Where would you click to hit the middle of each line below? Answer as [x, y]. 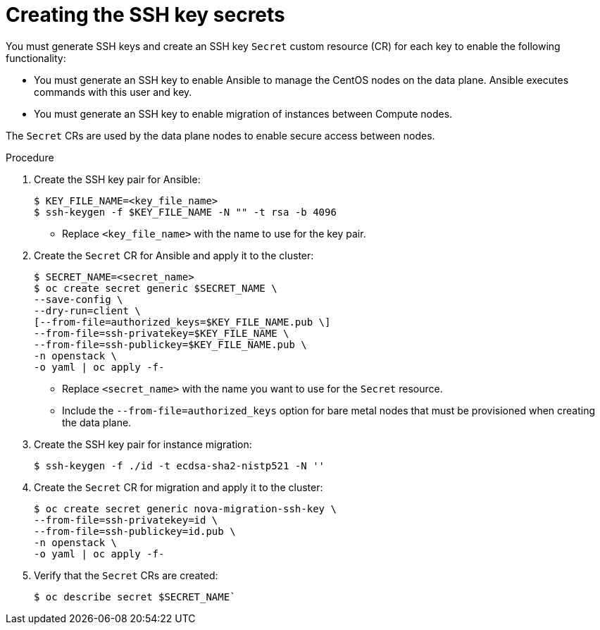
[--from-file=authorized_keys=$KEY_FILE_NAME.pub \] [182, 322]
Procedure [30, 157]
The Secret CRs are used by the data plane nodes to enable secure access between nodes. [220, 135]
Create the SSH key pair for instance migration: [143, 444]
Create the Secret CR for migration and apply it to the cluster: [179, 487]
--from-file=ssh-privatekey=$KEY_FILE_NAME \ [162, 333]
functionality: [36, 58]
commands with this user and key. [113, 92]
